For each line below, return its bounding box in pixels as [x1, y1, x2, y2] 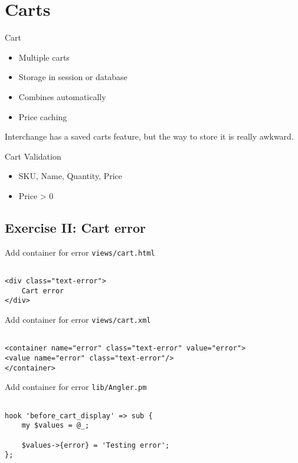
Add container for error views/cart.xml [5, 313, 151, 325]
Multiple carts [18, 51, 70, 63]
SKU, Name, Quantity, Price [18, 170, 123, 182]
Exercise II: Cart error [5, 218, 146, 236]
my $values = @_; [21, 421, 90, 430]
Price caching [18, 110, 67, 123]
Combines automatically [18, 90, 106, 102]
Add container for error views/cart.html [5, 246, 155, 258]
